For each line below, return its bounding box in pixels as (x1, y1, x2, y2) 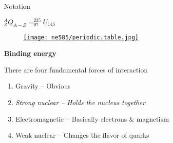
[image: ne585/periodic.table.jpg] (23, 34, 139, 41)
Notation (4, 1, 31, 11)
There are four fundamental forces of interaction (4, 64, 148, 74)
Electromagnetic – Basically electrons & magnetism (15, 113, 169, 124)
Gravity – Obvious (15, 81, 71, 91)
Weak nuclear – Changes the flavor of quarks (15, 130, 149, 140)
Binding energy (4, 48, 57, 58)
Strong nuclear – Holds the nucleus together (15, 97, 145, 107)
